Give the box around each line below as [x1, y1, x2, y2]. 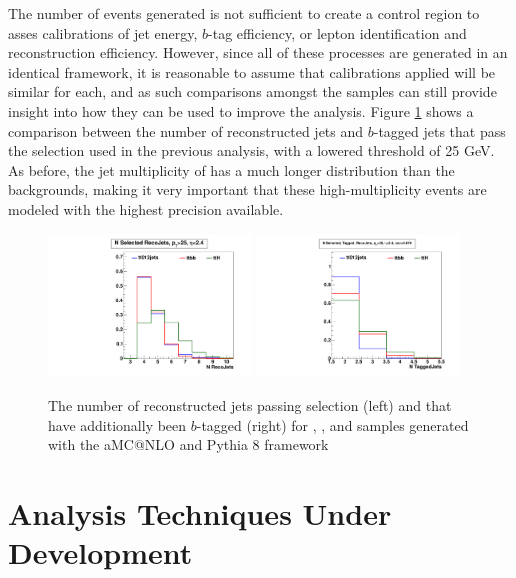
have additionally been [48, 414, 187, 435]
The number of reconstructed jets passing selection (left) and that [48, 394, 452, 415]
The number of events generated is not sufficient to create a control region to [8, 3, 480, 23]
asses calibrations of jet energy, [8, 22, 198, 43]
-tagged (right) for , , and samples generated [196, 414, 469, 435]
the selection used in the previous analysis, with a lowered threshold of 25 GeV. [8, 140, 495, 161]
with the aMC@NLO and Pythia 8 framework [48, 434, 329, 455]
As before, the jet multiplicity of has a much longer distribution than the [8, 159, 455, 180]
